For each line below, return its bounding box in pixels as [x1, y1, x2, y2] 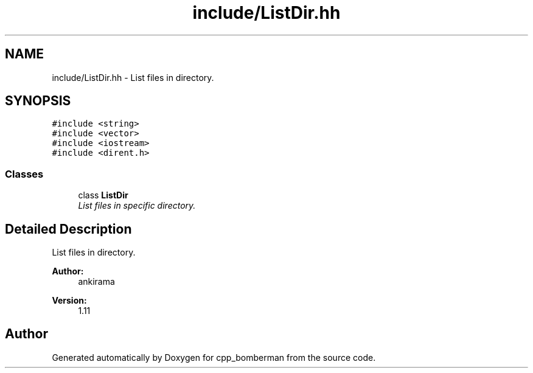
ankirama [78, 276, 115, 287]
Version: [52, 295, 87, 306]
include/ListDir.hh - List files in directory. [52, 72, 214, 83]
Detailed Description [5, 221, 132, 237]
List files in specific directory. [78, 200, 196, 211]
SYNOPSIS [5, 93, 71, 109]
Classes [5, 167, 44, 180]
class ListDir [78, 190, 128, 201]
